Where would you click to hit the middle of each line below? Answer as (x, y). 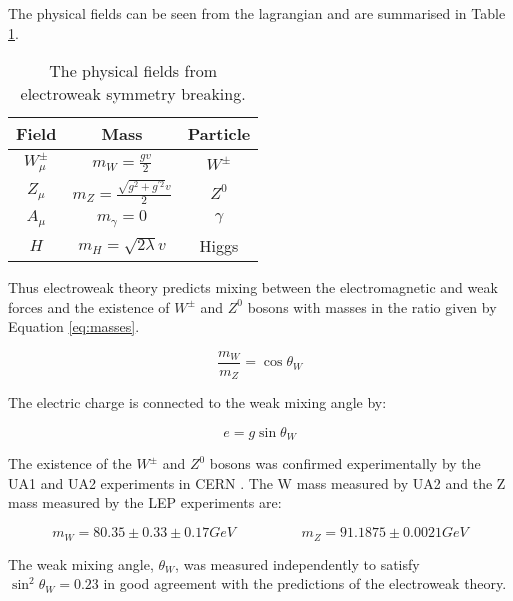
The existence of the (70, 463)
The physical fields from (133, 71)
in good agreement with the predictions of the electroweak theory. (305, 583)
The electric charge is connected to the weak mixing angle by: (197, 402)
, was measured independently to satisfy (297, 563)
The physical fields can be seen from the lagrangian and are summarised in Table (257, 13)
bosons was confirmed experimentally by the (345, 463)
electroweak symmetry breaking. (133, 94)
